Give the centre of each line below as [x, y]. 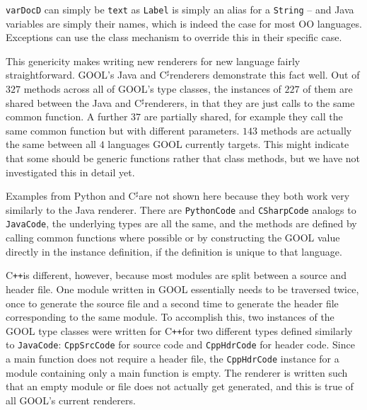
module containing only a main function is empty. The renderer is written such [177, 372]
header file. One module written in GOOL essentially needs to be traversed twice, [182, 289]
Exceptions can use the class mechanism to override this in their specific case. [174, 37]
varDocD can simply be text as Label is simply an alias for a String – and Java [180, 9]
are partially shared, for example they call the [243, 116]
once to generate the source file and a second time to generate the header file [172, 303]
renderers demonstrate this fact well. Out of [265, 75]
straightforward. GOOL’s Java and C [86, 75]
